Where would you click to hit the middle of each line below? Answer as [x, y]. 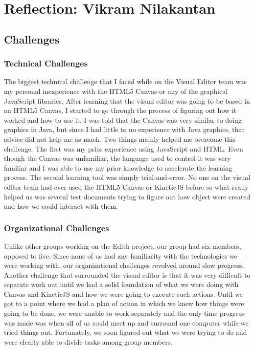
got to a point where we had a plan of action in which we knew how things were [124, 303]
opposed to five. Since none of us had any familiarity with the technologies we [121, 255]
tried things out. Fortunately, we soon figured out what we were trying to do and [126, 332]
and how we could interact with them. [61, 206]
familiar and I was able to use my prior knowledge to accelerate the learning [118, 167]
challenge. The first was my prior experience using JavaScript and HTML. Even [124, 148]
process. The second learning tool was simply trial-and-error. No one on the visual [127, 177]
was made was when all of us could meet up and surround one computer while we [126, 322]
